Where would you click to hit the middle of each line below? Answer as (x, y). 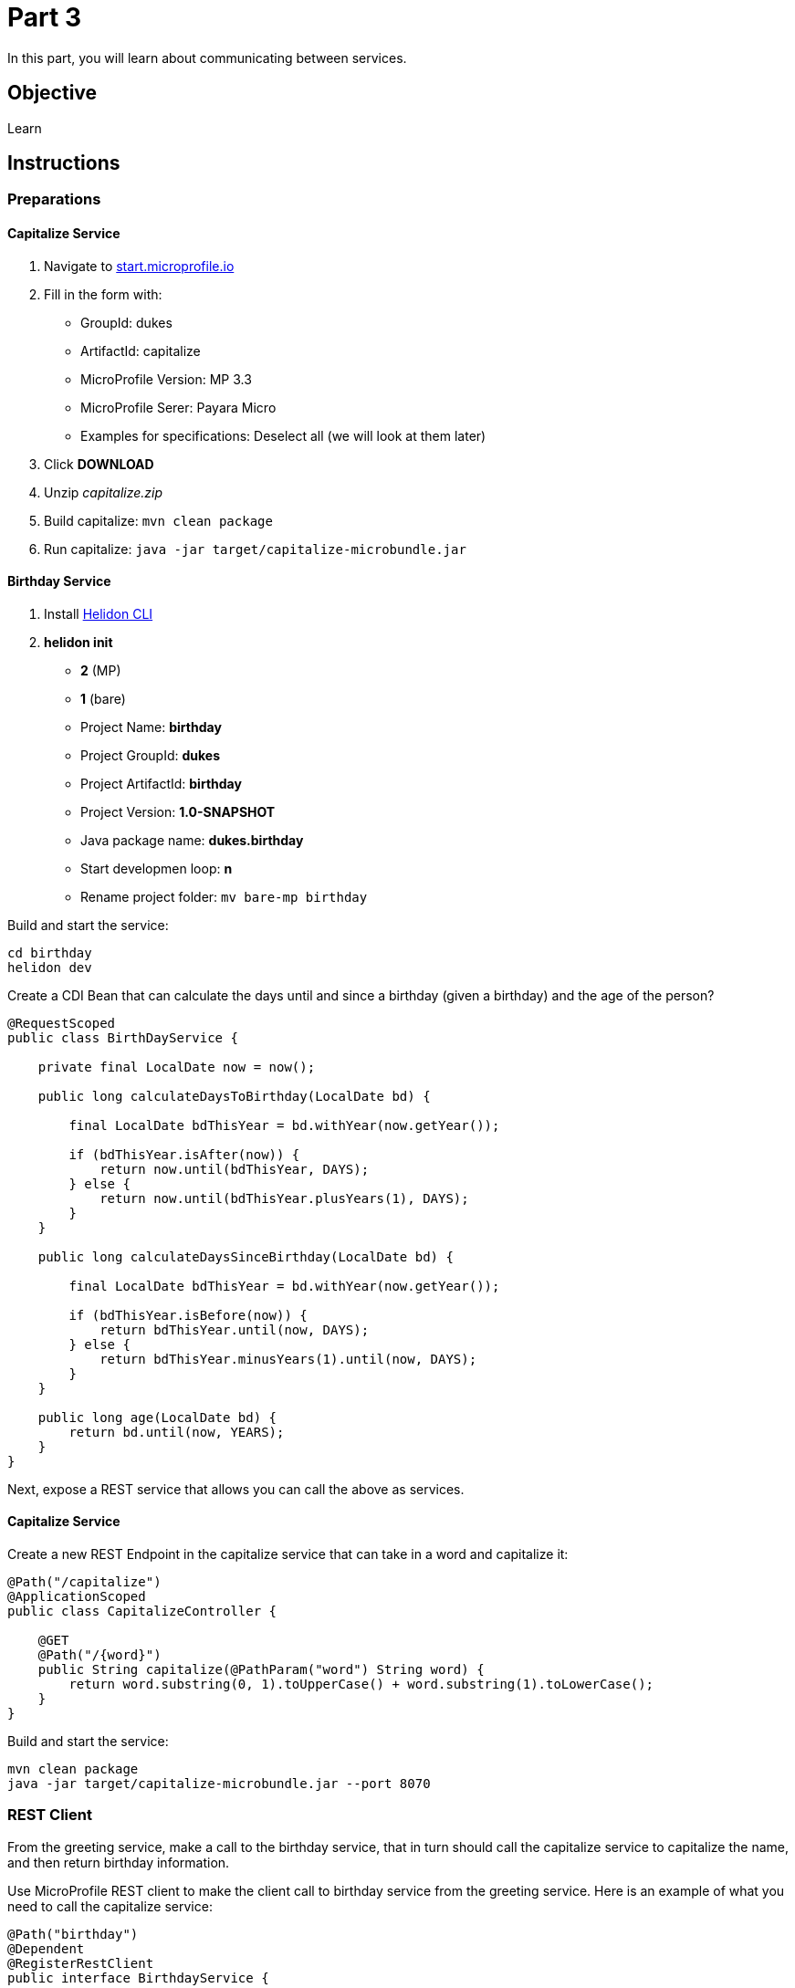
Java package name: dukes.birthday (192, 840)
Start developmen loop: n (157, 868)
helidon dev (50, 967)
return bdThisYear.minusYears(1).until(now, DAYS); (288, 1359)
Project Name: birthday (151, 727)
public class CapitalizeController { (142, 1611)
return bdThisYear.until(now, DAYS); (235, 1329)
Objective (52, 93)
